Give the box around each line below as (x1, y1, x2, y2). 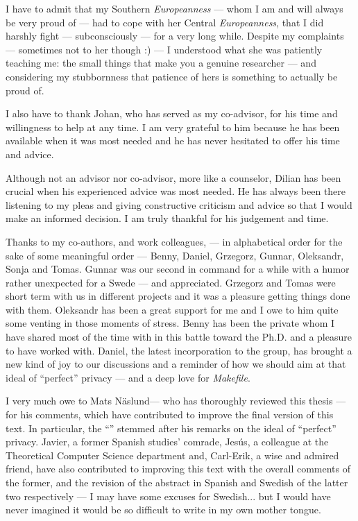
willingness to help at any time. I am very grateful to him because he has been (6, 119, 340, 134)
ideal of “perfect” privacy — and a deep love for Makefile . (6, 370, 250, 384)
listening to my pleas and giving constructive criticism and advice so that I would (6, 197, 352, 212)
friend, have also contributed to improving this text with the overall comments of (6, 461, 350, 476)
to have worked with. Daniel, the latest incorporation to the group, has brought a (6, 343, 352, 357)
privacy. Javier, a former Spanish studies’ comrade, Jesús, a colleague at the (6, 434, 329, 449)
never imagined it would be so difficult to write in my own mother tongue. (6, 502, 321, 517)
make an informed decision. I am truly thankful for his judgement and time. (6, 211, 329, 225)
